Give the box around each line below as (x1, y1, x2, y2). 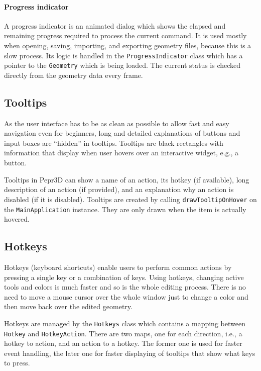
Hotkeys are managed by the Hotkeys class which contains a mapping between (4, 318, 245, 328)
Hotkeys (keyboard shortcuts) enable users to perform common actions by (4, 261, 232, 272)
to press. (4, 357, 30, 368)
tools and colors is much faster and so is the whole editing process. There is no (4, 282, 246, 292)
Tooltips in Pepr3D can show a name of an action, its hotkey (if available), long (4, 174, 249, 184)
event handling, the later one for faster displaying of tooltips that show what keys (4, 347, 255, 358)
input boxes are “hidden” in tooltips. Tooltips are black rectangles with (4, 137, 223, 148)
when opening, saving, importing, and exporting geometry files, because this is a (4, 40, 251, 50)
